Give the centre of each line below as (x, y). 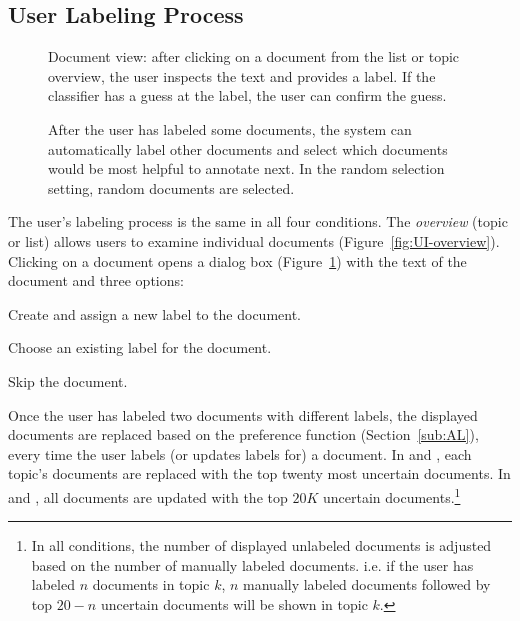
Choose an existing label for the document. (140, 347)
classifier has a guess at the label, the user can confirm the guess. (247, 95)
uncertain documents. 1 (391, 495)
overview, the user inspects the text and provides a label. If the (242, 75)
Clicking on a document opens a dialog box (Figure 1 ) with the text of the (237, 260)
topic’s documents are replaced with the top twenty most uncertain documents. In (259, 473)
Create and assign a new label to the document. (155, 313)
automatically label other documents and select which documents (248, 148)
